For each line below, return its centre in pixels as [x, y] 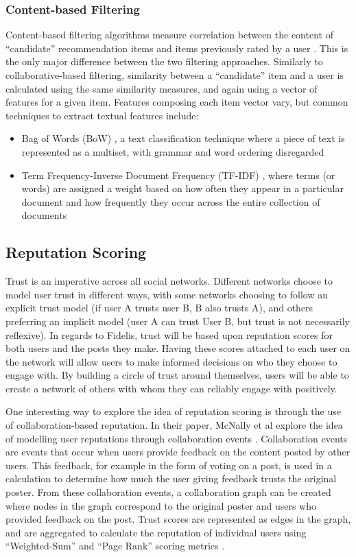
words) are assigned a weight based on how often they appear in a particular [182, 188]
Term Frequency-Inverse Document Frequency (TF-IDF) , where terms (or [178, 175]
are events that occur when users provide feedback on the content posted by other [178, 452]
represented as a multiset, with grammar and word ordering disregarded [173, 151]
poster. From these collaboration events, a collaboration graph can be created [168, 492]
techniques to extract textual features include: [102, 115]
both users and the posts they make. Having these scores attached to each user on [178, 348]
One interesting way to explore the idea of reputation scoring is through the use [173, 411]
